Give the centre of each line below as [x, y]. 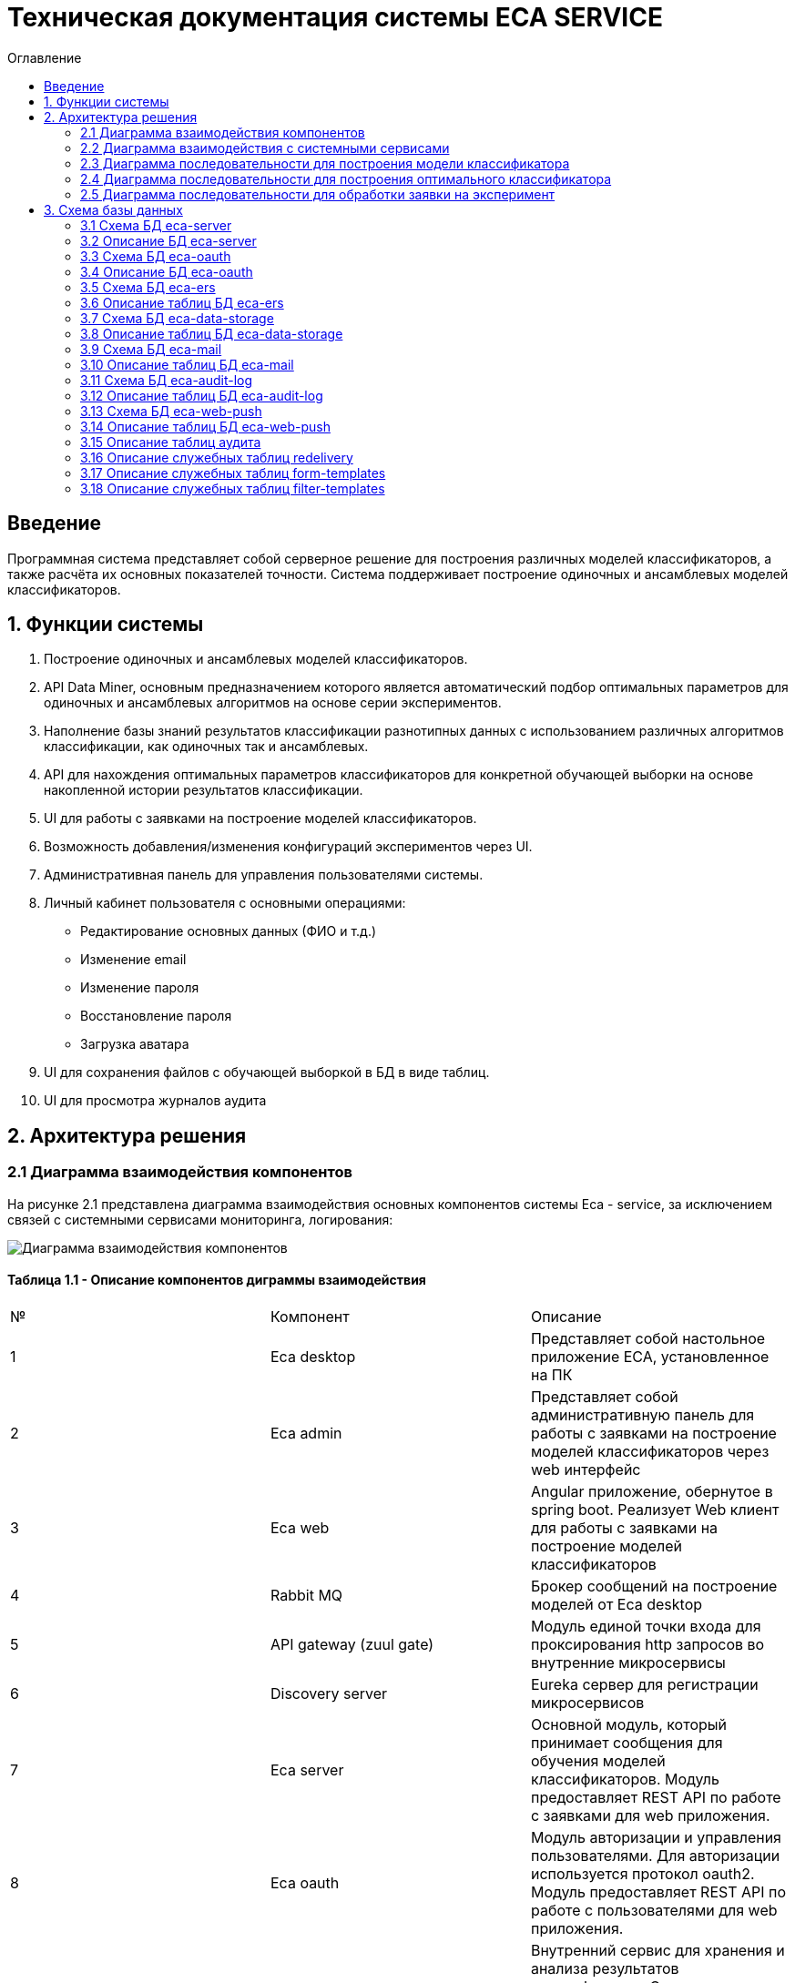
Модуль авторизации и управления [656, 1837]
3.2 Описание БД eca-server [168, 240]
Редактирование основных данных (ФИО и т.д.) [229, 931]
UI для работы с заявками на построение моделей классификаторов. [260, 819]
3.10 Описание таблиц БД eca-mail [187, 364]
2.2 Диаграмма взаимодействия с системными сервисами [265, 147]
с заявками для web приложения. [650, 1815]
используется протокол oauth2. [642, 1873]
